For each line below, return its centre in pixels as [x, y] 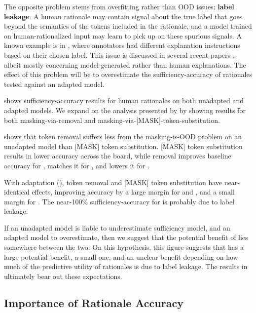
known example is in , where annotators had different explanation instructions [122, 45]
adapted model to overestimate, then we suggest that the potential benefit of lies [126, 237]
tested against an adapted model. [54, 84]
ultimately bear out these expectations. [63, 276]
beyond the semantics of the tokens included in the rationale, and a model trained [128, 26]
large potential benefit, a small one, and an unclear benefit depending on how [121, 256]
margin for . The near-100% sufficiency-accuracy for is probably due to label [119, 201]
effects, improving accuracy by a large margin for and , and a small [133, 192]
